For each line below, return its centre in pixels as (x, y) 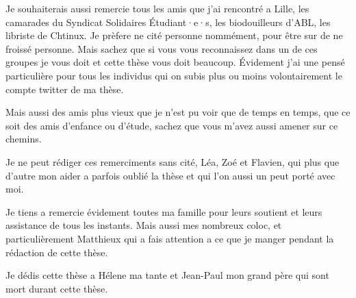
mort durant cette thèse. (57, 288)
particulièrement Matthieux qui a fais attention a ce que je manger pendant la (170, 238)
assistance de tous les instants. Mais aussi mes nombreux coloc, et (144, 225)
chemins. (24, 139)
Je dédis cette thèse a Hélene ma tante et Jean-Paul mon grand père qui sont (167, 275)
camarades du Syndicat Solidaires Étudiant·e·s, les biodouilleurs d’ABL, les (168, 22)
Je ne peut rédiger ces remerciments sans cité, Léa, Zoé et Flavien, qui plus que (173, 161)
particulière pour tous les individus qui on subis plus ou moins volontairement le (174, 75)
